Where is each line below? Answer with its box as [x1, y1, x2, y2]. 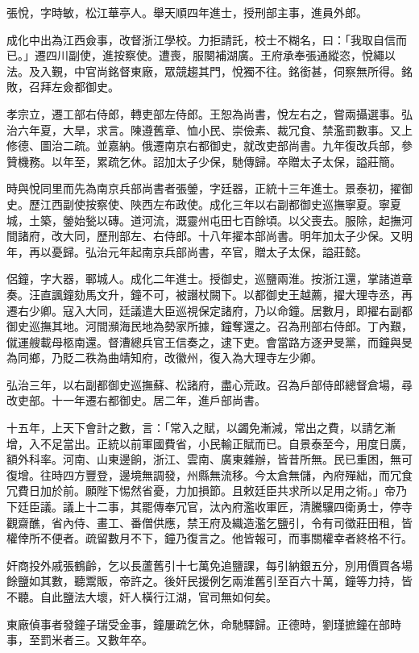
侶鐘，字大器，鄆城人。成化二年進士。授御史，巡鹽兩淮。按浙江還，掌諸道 [6, 270, 401, 287]
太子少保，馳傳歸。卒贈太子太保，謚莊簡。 [175, 152, 401, 169]
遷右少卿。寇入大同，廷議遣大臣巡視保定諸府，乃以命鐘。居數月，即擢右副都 [6, 302, 413, 318]
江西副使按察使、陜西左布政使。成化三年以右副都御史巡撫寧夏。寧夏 [39, 195, 401, 212]
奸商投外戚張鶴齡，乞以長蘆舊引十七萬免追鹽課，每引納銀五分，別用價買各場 [6, 556, 413, 573]
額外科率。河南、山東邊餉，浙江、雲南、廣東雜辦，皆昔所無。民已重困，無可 [6, 451, 413, 468]
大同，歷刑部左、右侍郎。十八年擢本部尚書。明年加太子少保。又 [62, 227, 401, 244]
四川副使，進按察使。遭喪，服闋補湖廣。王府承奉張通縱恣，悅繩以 [45, 47, 396, 64]
